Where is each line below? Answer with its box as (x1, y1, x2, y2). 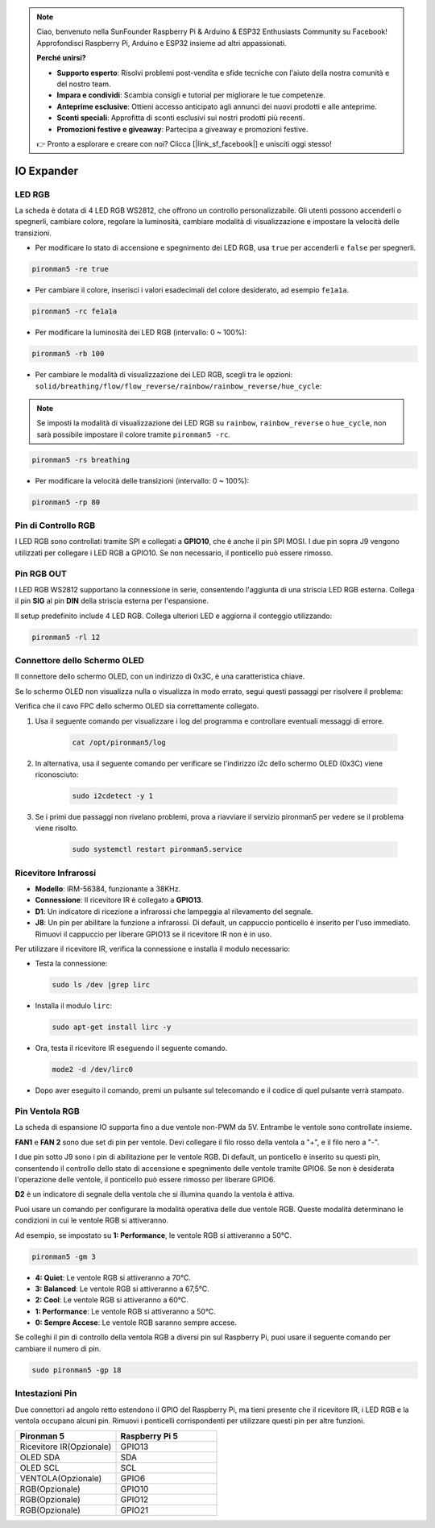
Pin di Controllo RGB (14, 520, 96, 531)
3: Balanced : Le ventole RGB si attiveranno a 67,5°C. (35, 1284, 209, 1293)
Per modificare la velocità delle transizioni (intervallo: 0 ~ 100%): (35, 475, 250, 485)
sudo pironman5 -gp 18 (31, 1365, 122, 1374)
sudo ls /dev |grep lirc (52, 980, 151, 990)
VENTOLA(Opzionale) (19, 1473, 102, 1484)
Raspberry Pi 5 (120, 1430, 179, 1442)
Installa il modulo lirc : (35, 1001, 113, 1011)
